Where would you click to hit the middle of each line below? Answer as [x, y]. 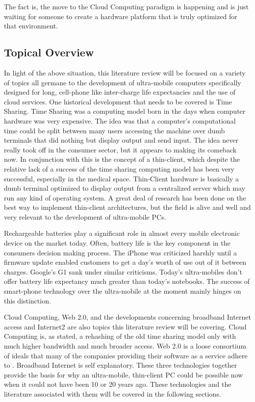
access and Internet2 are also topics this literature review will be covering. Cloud [125, 326]
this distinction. [27, 300]
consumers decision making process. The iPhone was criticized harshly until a [120, 252]
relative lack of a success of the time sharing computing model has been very [119, 168]
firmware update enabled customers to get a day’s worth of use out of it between [125, 262]
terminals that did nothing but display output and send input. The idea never [121, 140]
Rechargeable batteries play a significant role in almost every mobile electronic [122, 233]
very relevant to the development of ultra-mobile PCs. [85, 216]
